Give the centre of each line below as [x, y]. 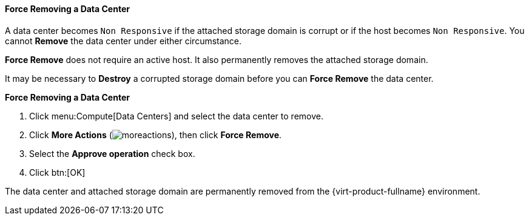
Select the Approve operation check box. [112, 153]
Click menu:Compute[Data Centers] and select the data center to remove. [176, 116]
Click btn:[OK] [57, 172]
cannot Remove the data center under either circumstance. [123, 41]
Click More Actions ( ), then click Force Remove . [156, 135]
